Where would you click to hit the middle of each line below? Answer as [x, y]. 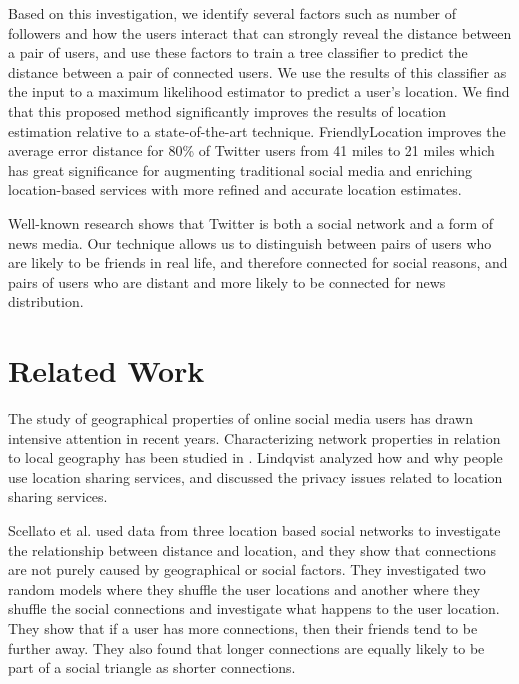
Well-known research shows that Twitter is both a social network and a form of [251, 222]
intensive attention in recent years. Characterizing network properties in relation [254, 437]
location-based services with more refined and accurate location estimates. [235, 189]
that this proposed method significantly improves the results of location [227, 110]
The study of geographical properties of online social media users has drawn [240, 418]
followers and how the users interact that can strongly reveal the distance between [260, 32]
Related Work [106, 370]
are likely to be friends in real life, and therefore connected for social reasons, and [258, 262]
